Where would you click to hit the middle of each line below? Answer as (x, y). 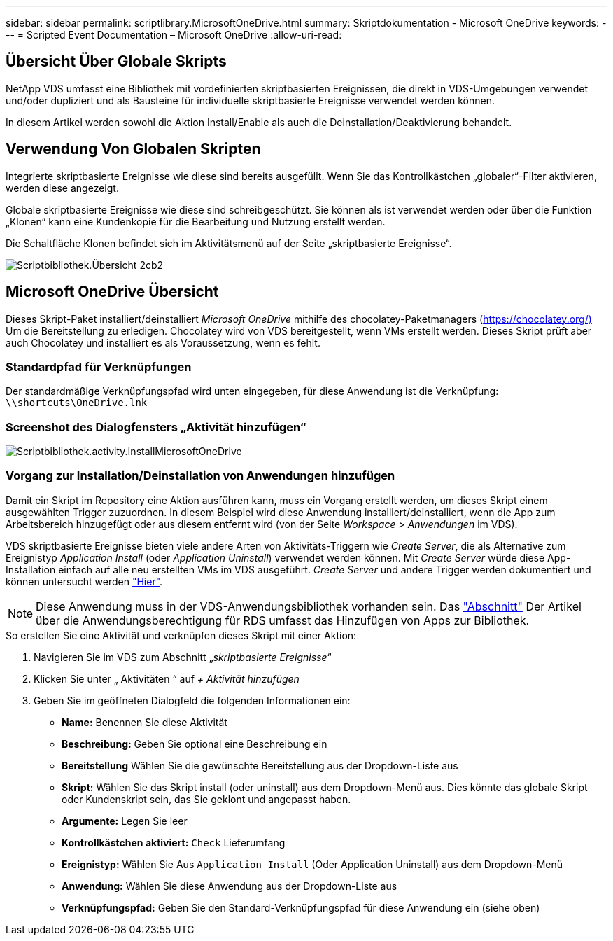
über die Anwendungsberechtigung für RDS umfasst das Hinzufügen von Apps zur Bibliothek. (283, 620)
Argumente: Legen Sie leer (125, 821)
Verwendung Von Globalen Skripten (133, 149)
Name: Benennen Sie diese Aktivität (145, 722)
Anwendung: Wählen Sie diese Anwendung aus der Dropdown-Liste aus (230, 886)
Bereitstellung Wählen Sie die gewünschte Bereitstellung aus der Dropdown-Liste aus (260, 765)
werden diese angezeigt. (62, 188)
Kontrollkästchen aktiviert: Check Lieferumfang (174, 842)
